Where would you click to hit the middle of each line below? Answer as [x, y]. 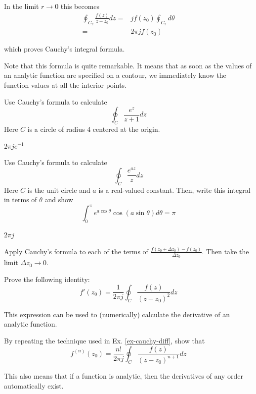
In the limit [21, 6]
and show [59, 199]
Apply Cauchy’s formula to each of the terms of [76, 251]
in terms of [21, 199]
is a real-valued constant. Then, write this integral [174, 190]
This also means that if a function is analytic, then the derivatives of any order [124, 375]
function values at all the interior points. [65, 84]
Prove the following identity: [47, 279]
